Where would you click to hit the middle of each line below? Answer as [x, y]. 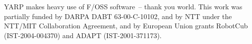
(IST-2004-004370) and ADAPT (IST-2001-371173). [83, 35]
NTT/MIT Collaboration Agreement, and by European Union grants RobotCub [126, 26]
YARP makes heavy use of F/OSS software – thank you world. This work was [123, 6]
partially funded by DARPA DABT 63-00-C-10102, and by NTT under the [118, 16]
